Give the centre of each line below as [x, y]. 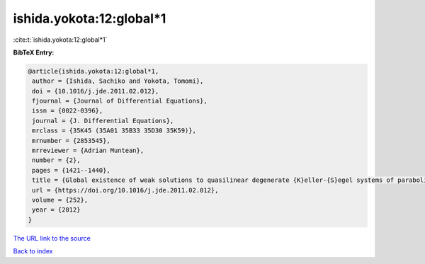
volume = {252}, [60, 200]
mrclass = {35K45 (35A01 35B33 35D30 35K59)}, [114, 131]
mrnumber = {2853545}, [72, 140]
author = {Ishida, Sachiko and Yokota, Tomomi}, [118, 81]
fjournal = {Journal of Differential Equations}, [120, 101]
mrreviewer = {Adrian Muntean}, [88, 151]
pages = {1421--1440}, [72, 170]
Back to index [33, 251]
